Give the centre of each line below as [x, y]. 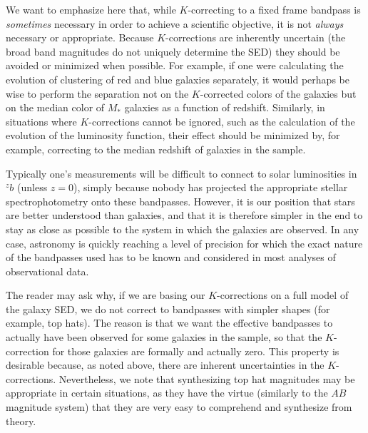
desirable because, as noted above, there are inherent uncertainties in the [165, 365]
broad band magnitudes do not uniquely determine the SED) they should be [173, 51]
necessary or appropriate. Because [80, 37]
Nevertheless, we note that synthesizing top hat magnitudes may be [207, 378]
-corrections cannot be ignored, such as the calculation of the [222, 121]
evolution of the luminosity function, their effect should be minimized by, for [173, 135]
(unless [32, 187]
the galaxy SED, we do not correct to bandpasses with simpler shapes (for [168, 309]
